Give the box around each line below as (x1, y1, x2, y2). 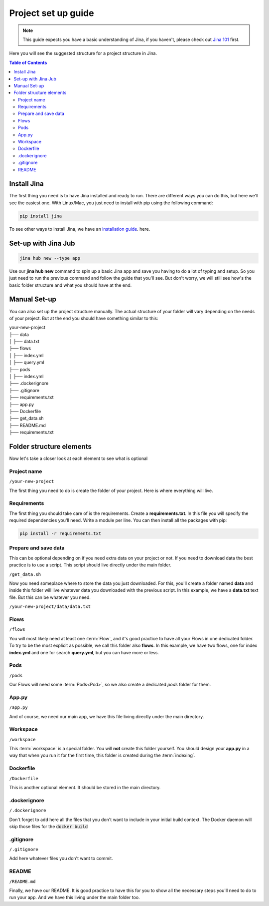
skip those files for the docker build (9, 823, 88, 829)
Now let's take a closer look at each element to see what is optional (9, 455, 148, 461)
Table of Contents (9, 59, 47, 65)
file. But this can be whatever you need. (9, 594, 91, 600)
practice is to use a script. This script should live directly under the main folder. (9, 562, 172, 568)
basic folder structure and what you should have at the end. (9, 282, 132, 288)
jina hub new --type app (19, 255, 81, 261)
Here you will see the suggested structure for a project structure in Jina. (9, 50, 157, 56)
